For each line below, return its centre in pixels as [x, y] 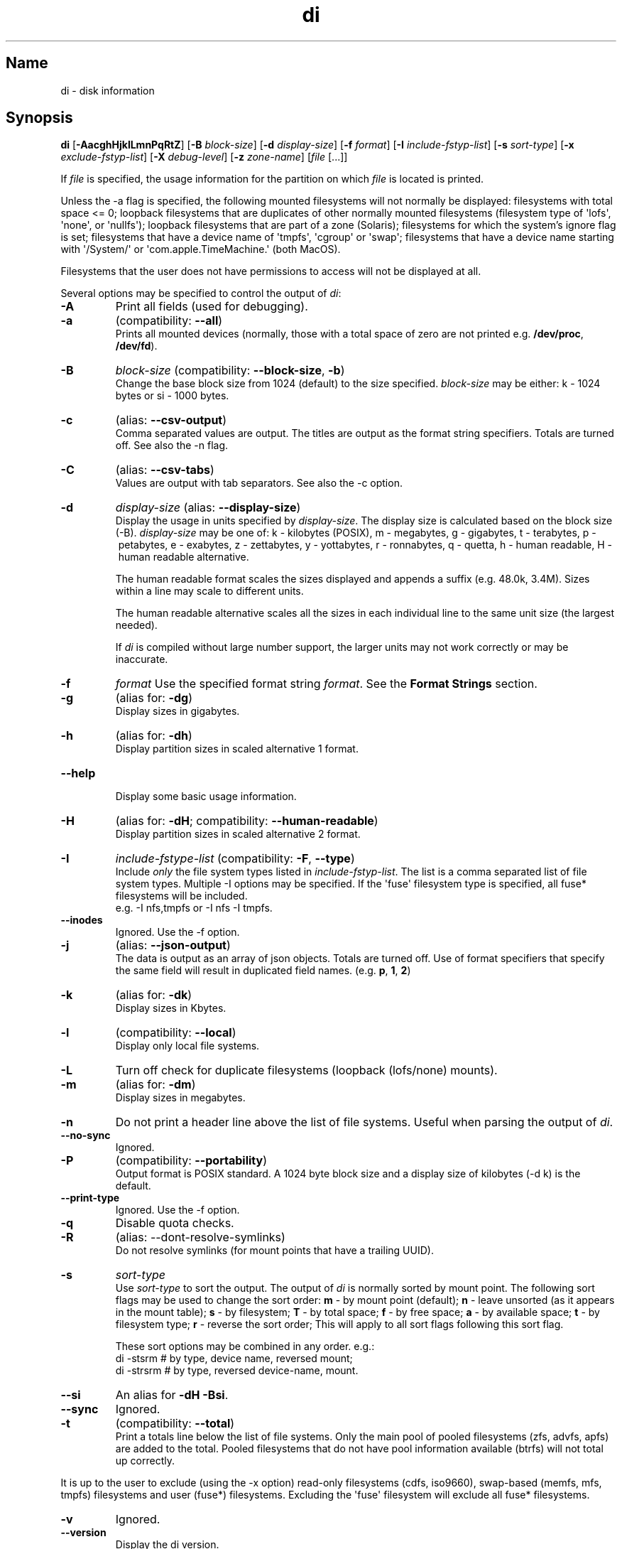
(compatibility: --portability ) [191, 1161]
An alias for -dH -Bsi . [172, 1395]
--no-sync [86, 1135]
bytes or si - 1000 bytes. [172, 396]
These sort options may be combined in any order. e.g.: [245, 1346]
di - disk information [108, 90]
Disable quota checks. [175, 1223]
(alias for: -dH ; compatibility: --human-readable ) [247, 821]
